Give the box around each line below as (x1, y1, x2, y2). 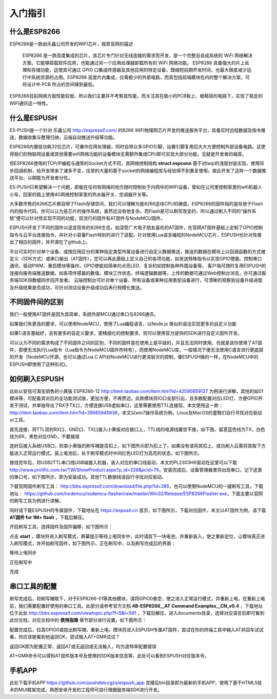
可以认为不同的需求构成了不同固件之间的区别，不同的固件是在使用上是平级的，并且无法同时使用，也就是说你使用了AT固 (9, 339, 263, 346)
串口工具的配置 (9, 582, 57, 591)
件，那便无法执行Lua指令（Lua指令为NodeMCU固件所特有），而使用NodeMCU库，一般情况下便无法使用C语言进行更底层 (9, 347, 264, 353)
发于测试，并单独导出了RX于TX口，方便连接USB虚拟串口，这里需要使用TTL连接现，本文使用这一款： (9, 402, 223, 408)
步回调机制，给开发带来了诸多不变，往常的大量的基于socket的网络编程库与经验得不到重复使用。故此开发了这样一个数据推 (9, 167, 266, 174)
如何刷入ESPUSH (9, 374, 64, 383)
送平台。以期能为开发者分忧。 (9, 175, 73, 181)
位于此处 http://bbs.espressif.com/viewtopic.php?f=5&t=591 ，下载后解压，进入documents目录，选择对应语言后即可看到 (9, 610, 265, 616)
